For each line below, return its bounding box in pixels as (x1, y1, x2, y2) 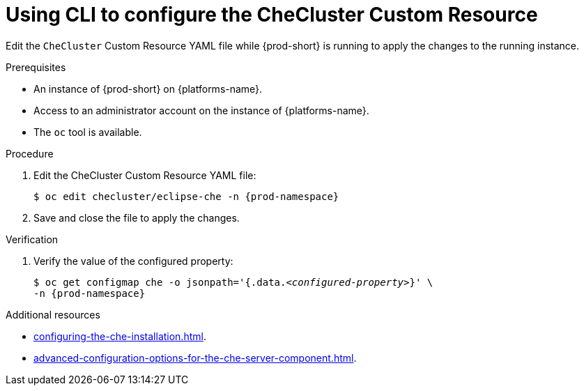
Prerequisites (6, 61, 66, 73)
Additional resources (6, 308, 100, 321)
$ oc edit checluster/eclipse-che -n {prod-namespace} (33, 190, 339, 202)
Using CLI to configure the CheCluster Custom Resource (6, 3, 538, 26)
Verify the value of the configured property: (33, 254, 233, 267)
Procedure (6, 147, 54, 160)
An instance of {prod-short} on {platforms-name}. (33, 82, 263, 95)
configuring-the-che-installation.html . (33, 330, 206, 342)
